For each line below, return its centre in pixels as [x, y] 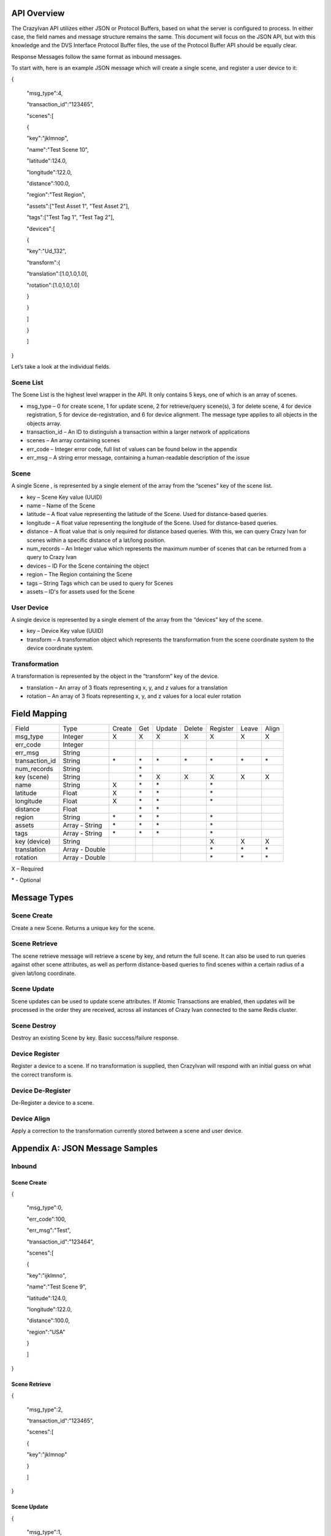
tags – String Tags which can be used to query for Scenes [100, 583]
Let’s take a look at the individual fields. [61, 367]
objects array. [44, 423]
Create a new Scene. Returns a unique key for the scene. [83, 928]
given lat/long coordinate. [44, 973]
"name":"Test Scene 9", [57, 1287]
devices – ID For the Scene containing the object [88, 566]
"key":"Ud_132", [47, 251]
